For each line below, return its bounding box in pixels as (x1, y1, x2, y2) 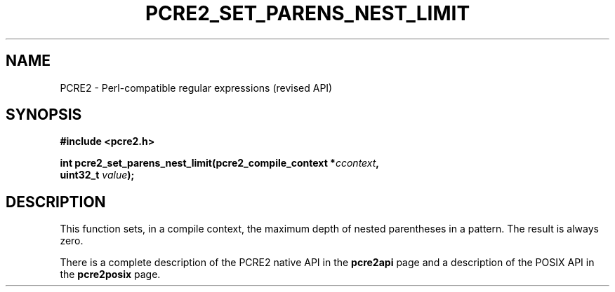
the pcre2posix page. (60, 268, 161, 281)
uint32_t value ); (60, 169, 135, 181)
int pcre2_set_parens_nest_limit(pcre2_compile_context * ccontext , (60, 157, 380, 169)
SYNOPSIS (6, 106, 82, 124)
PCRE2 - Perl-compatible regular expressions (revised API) (60, 81, 333, 94)
